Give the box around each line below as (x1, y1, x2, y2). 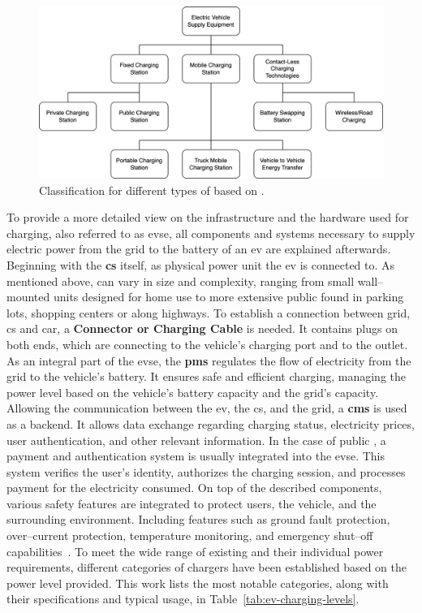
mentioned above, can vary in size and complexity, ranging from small (6, 272, 355, 289)
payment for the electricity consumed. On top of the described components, (6, 479, 382, 496)
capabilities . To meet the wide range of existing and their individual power (6, 542, 384, 559)
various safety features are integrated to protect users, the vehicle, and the (6, 494, 377, 512)
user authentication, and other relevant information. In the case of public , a (6, 431, 386, 448)
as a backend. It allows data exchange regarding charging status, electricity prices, (6, 415, 415, 432)
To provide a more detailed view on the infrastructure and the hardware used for (6, 209, 409, 226)
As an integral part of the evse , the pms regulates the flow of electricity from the (6, 352, 411, 369)
